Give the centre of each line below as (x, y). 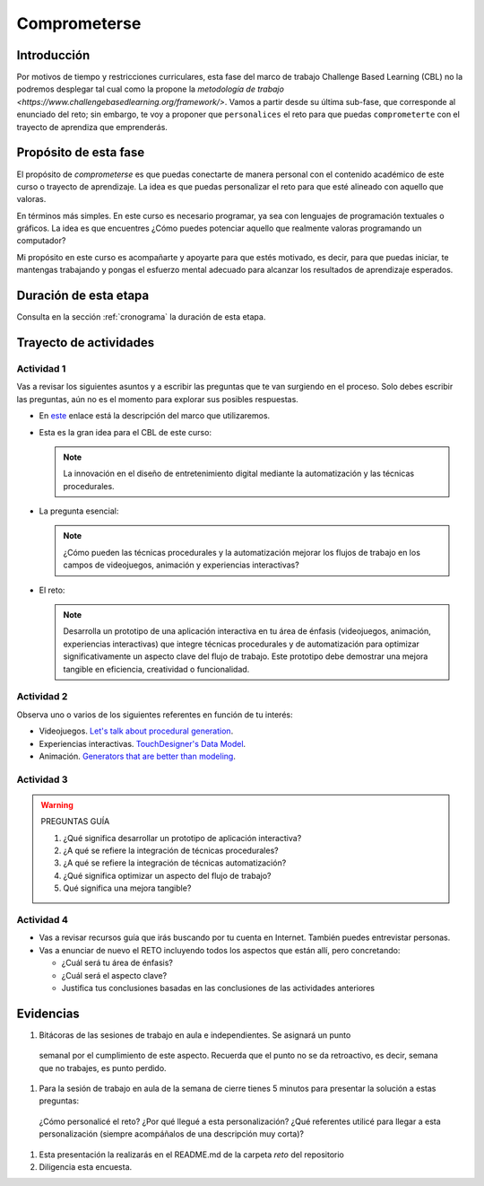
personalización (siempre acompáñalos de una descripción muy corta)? (172, 1134)
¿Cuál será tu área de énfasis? (117, 963)
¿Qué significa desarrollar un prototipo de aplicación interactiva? (182, 838)
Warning (57, 804)
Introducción (53, 55)
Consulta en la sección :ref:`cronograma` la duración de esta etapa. (141, 317)
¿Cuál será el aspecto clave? (114, 975)
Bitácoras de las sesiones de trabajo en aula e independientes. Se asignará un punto (195, 1035)
